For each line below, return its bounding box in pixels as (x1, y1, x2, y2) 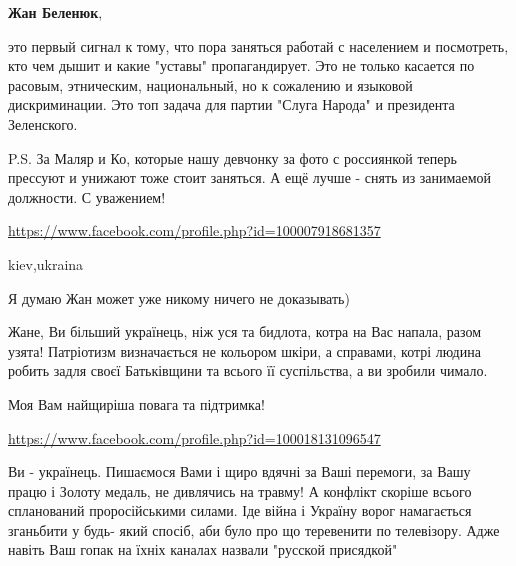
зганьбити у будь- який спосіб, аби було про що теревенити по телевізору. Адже (8, 519, 500, 540)
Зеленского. (8, 113, 78, 134)
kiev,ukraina (8, 253, 84, 274)
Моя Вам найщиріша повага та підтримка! (8, 393, 265, 414)
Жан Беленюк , (8, 2, 103, 22)
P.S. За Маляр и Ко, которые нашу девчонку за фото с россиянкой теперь (8, 147, 457, 168)
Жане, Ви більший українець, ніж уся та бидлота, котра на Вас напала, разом (8, 321, 482, 342)
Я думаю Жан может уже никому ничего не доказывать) (8, 287, 350, 308)
